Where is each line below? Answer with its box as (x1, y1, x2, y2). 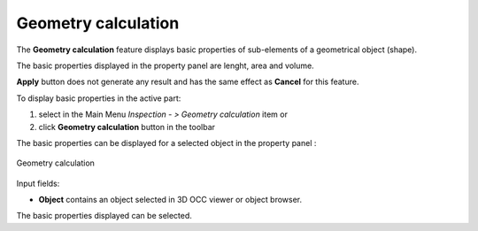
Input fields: (16, 178, 60, 189)
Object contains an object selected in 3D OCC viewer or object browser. (38, 195, 303, 205)
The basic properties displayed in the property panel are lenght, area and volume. (16, 60, 314, 71)
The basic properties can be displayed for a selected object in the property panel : (16, 137, 317, 148)
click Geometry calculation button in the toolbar (38, 121, 216, 132)
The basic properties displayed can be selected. (16, 211, 192, 221)
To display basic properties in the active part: (16, 93, 181, 104)
